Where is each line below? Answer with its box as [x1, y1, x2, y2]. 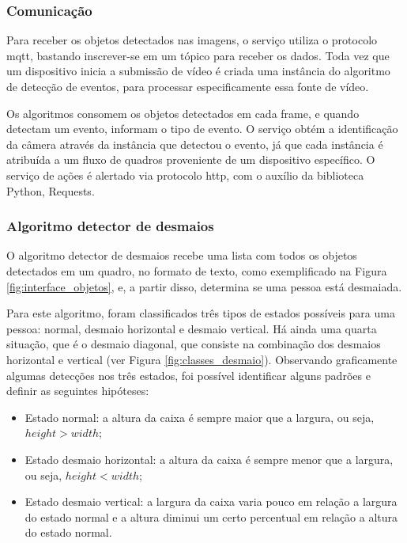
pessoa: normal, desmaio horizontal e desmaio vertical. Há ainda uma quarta [6, 320, 377, 336]
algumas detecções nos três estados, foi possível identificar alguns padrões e [6, 366, 371, 383]
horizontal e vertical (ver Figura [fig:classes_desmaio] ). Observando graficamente [6, 351, 398, 367]
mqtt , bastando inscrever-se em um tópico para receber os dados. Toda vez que [6, 47, 390, 63]
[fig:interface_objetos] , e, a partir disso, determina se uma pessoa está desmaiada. [6, 278, 402, 294]
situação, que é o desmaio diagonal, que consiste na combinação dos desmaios [6, 336, 381, 352]
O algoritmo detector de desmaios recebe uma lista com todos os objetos [6, 247, 357, 264]
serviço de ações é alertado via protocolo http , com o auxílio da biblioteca [6, 166, 364, 183]
